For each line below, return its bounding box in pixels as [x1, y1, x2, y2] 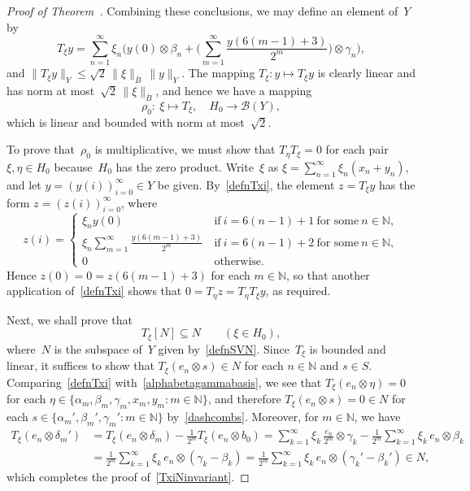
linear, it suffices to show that [7, 357, 154, 374]
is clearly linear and [317, 64, 416, 81]
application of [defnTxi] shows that [7, 282, 182, 299]
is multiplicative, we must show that [94, 141, 276, 158]
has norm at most [7, 82, 95, 99]
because [54, 158, 93, 175]
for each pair [325, 141, 389, 158]
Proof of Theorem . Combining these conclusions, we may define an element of [7, 2, 398, 19]
